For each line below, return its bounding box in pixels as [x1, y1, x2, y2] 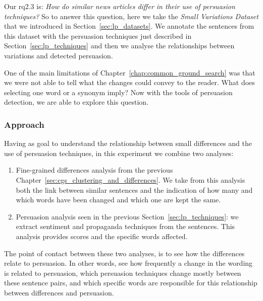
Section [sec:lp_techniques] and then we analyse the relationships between [4, 40, 235, 51]
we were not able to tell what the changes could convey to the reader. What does [4, 77, 255, 88]
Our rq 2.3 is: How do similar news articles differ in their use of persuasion [4, 1, 235, 11]
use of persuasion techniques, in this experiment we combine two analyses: [4, 147, 234, 158]
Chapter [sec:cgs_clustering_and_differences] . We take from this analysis [16, 174, 245, 185]
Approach [4, 118, 44, 130]
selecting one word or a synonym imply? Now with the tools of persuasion [4, 87, 233, 97]
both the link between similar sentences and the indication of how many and [16, 184, 253, 195]
